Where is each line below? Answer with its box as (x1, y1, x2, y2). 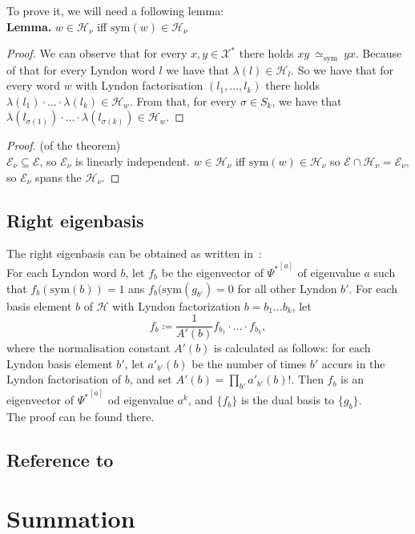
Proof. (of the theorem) (6, 137, 121, 154)
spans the (35, 168, 82, 185)
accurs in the (321, 355, 385, 371)
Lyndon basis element (6, 355, 113, 371)
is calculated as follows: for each (214, 339, 371, 356)
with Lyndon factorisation (75, 77, 203, 94)
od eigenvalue (107, 391, 174, 408)
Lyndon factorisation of (6, 371, 122, 387)
